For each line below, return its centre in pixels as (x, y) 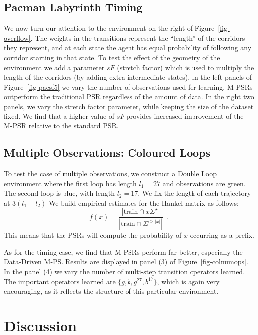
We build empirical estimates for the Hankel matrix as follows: (144, 202)
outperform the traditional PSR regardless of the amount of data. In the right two (129, 96)
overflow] (17, 38)
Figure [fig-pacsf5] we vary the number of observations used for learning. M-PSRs (128, 86)
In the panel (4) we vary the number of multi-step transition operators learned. (125, 271)
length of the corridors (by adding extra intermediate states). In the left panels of (128, 77)
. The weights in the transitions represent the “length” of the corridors (138, 38)
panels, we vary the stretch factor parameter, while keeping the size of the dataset (129, 106)
